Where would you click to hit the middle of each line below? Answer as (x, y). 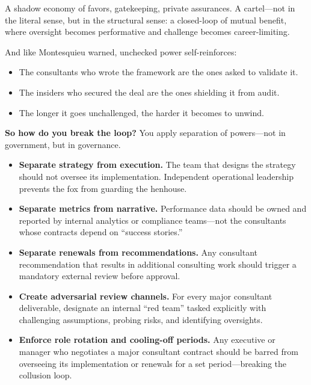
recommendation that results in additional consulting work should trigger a (158, 264)
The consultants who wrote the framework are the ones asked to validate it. (159, 72)
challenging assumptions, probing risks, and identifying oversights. (141, 319)
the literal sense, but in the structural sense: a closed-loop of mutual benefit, (146, 20)
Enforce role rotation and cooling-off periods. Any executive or (147, 340)
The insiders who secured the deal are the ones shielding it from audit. (149, 92)
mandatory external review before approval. (100, 276)
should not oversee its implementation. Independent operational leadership (156, 176)
